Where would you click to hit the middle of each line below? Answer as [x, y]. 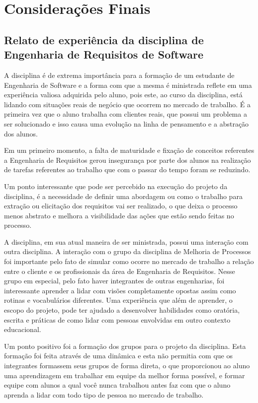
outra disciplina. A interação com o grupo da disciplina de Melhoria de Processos [128, 251]
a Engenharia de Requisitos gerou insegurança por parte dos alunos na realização [128, 160]
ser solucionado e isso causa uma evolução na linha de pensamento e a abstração [127, 123]
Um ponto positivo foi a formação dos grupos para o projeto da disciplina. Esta [125, 346]
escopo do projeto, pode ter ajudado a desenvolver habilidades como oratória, [122, 310]
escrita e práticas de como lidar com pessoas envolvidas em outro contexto [117, 319]
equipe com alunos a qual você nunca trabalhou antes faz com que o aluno [117, 385]
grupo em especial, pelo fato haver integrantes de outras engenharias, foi [114, 281]
